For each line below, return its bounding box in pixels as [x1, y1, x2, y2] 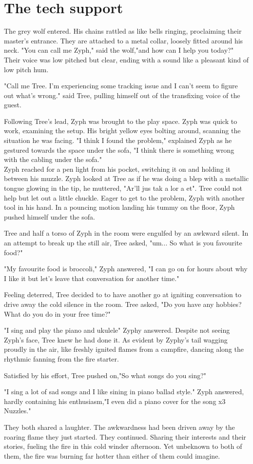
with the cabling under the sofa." [4, 154, 102, 164]
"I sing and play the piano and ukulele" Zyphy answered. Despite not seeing [4, 325, 230, 335]
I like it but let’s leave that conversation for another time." [4, 273, 179, 283]
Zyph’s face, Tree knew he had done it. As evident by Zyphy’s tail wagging [4, 334, 228, 344]
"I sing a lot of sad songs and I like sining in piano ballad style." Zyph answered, [4, 386, 244, 397]
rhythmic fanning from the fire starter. [4, 353, 119, 363]
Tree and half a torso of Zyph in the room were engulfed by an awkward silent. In [4, 228, 249, 238]
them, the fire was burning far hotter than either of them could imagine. [4, 450, 220, 461]
